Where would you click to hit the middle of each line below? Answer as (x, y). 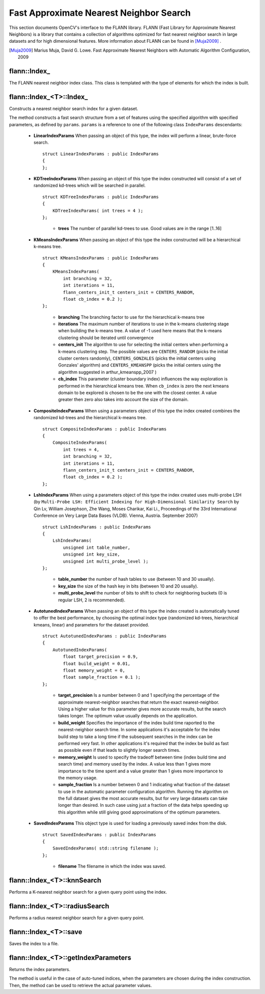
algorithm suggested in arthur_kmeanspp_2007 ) (107, 372)
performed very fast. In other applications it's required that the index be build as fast (144, 743)
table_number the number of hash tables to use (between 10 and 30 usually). (137, 579)
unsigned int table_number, (97, 547)
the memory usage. (78, 778)
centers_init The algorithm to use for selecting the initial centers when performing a (143, 344)
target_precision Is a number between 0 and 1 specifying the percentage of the (139, 695)
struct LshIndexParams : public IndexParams (97, 527)
